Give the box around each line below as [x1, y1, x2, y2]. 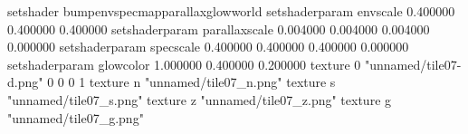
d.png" [7, 72, 43, 91]
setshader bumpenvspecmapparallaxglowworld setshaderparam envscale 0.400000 [7, 2, 455, 20]
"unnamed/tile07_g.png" [7, 108, 144, 127]
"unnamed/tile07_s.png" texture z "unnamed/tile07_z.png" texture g [7, 90, 392, 109]
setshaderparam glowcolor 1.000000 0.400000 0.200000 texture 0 [7, 54, 361, 73]
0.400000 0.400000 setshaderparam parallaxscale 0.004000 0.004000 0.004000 [7, 19, 430, 38]
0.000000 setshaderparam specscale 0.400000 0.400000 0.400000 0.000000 [7, 37, 409, 56]
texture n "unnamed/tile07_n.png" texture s [89, 72, 336, 91]
